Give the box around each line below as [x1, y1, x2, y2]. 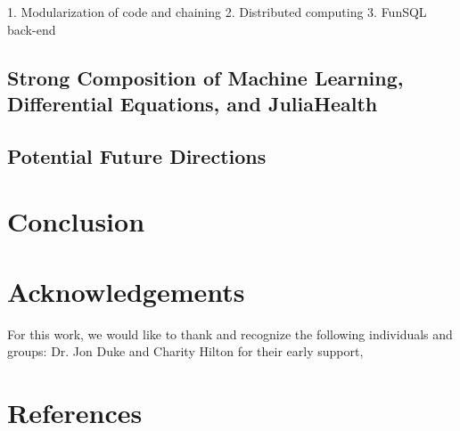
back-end [7, 20, 56, 38]
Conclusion [7, 203, 145, 240]
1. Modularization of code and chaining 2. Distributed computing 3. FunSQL [7, 3, 427, 20]
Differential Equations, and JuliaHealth [7, 89, 378, 117]
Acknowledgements [7, 272, 245, 309]
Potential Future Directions [7, 142, 267, 169]
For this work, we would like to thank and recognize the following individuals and [7, 324, 453, 343]
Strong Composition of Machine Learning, [7, 63, 404, 91]
